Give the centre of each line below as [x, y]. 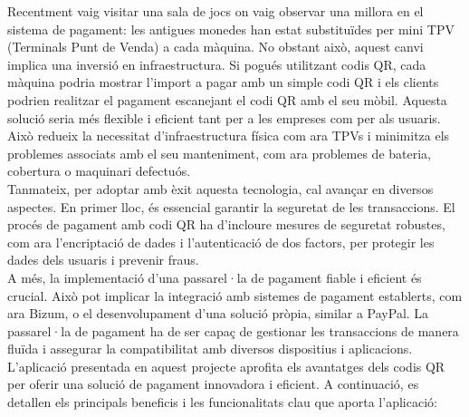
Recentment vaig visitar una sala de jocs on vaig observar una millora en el [215, 11]
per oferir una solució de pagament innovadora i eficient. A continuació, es [213, 384]
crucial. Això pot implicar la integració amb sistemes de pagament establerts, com [235, 295]
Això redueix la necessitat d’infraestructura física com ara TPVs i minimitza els [229, 136]
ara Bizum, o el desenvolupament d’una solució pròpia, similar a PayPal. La [218, 313]
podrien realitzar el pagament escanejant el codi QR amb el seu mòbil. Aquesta [227, 99]
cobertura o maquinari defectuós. [99, 171]
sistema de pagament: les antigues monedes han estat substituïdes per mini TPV [231, 29]
